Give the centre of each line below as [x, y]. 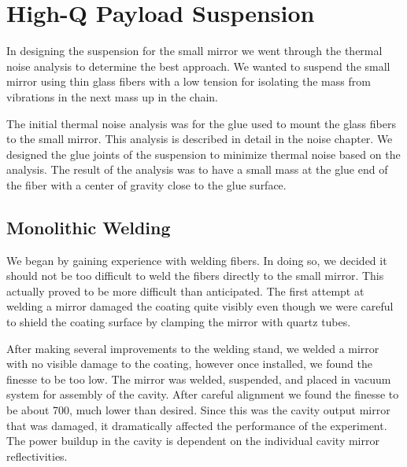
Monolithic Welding [89, 227]
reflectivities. [37, 456]
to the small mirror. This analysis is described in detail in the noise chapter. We [200, 139]
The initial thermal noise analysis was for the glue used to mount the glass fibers [201, 123]
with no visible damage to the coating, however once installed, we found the [189, 364]
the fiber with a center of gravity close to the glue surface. [146, 184]
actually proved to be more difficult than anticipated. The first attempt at [185, 290]
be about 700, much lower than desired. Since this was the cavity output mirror [198, 410]
